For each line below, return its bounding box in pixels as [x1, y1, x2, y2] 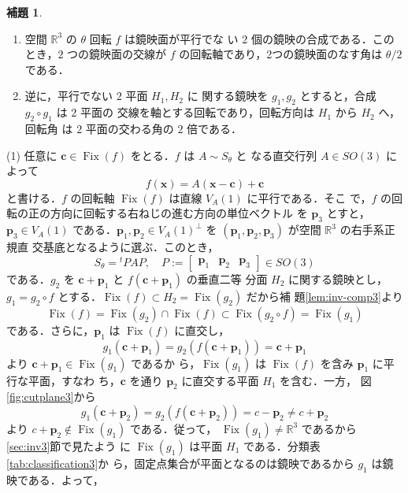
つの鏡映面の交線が [67, 46, 167, 62]
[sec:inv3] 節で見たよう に [6, 437, 131, 454]
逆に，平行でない [24, 87, 113, 104]
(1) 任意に [6, 146, 57, 163]
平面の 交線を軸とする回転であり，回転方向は [80, 104, 315, 120]
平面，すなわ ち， [28, 372, 121, 388]
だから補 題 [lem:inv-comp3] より [246, 287, 403, 304]
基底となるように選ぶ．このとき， [43, 239, 219, 255]
